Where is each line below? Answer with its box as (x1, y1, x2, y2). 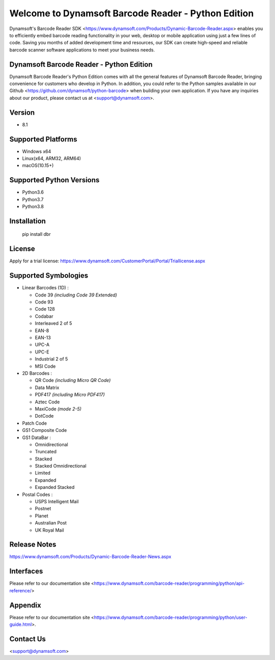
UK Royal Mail (35, 527, 64, 533)
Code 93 (35, 299, 53, 305)
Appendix (9, 601, 41, 610)
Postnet (35, 506, 51, 512)
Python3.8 (22, 204, 44, 210)
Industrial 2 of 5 (35, 356, 68, 362)
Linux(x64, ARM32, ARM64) (22, 155, 81, 161)
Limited (35, 470, 51, 476)
